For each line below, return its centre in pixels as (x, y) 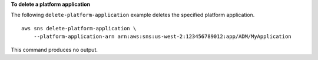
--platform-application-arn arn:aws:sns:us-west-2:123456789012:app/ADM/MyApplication (162, 37)
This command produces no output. (54, 50)
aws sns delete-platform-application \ (79, 28)
